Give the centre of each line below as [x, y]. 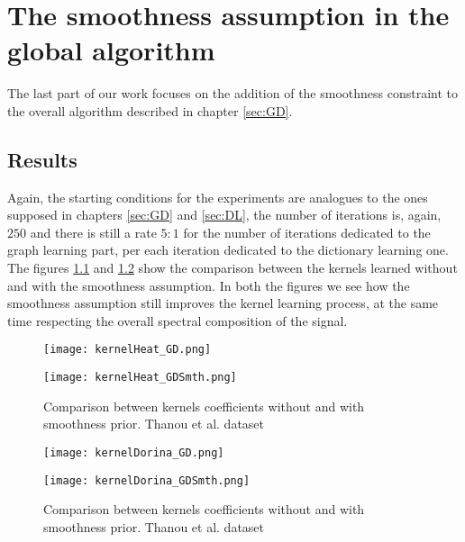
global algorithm [111, 50]
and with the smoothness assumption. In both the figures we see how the [209, 285]
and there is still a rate [93, 232]
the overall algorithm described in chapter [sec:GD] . [150, 110]
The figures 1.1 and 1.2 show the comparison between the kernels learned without [232, 268]
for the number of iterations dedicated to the [307, 232]
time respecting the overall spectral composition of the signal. [178, 320]
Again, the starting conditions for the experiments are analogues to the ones [218, 197]
